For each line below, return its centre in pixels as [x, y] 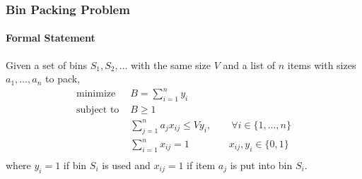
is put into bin [261, 165]
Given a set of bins [46, 64]
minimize [96, 94]
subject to [98, 110]
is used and [126, 165]
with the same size [171, 64]
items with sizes [322, 64]
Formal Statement [51, 38]
